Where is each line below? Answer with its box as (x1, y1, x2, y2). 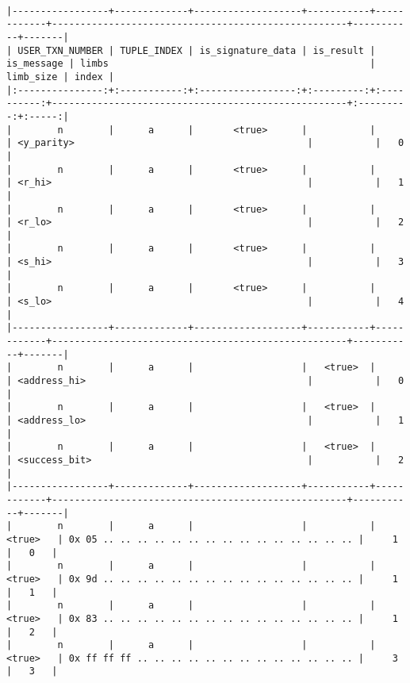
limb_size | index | (6, 71, 115, 82)
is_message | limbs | (6, 58, 376, 70)
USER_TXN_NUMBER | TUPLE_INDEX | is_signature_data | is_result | (17, 44, 376, 56)
